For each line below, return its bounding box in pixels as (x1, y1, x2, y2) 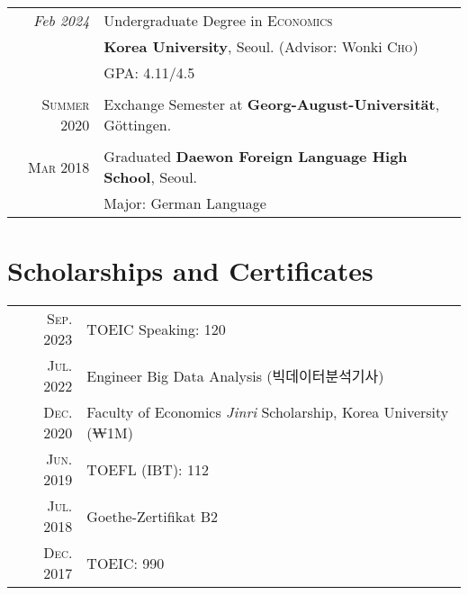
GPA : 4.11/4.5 (103, 62, 195, 83)
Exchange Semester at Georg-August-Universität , (103, 94, 440, 114)
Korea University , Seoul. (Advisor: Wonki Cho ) (103, 36, 418, 57)
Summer (41, 94, 90, 114)
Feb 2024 (32, 10, 90, 31)
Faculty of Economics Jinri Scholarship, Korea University (86, 401, 449, 423)
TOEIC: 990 (86, 552, 165, 573)
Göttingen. (103, 114, 172, 135)
